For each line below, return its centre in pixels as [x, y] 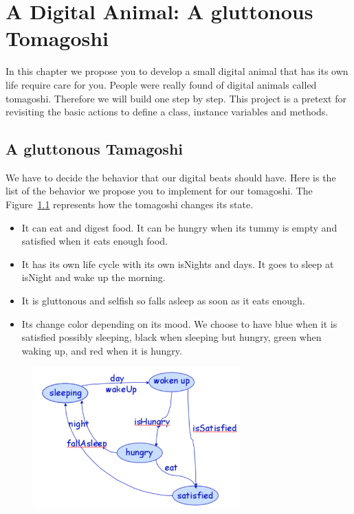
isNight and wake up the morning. [93, 277]
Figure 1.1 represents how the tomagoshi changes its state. [130, 204]
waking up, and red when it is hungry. [102, 350]
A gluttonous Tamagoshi [95, 149]
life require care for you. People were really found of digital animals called [161, 84]
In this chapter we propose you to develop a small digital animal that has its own [177, 71]
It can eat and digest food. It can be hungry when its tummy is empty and [179, 227]
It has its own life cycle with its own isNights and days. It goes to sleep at [178, 264]
